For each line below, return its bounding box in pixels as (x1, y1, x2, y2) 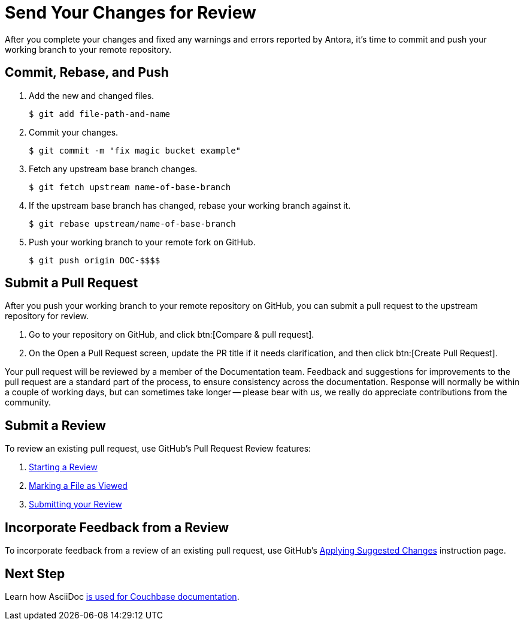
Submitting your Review (29, 499, 122, 510)
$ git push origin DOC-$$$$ (29, 255, 160, 265)
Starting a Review (29, 462, 98, 473)
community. (5, 397, 51, 408)
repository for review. (5, 311, 89, 321)
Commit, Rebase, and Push (5, 65, 169, 80)
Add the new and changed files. (29, 90, 155, 101)
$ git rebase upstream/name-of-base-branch (29, 218, 236, 229)
